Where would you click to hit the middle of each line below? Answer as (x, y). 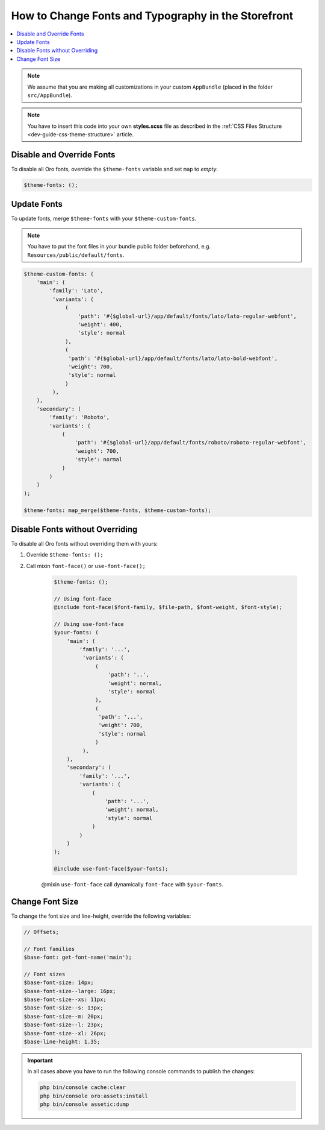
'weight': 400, (100, 324)
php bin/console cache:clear (83, 1087)
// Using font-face (82, 599)
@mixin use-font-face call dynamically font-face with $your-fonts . (132, 885)
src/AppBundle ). (50, 95)
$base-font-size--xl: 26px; (65, 1033)
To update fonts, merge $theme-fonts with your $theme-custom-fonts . (104, 219)
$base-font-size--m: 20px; (63, 1016)
